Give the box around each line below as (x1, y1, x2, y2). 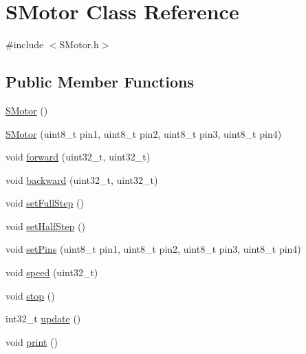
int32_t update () (6, 311, 81, 326)
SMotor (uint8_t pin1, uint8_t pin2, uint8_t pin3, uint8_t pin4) (6, 126, 282, 140)
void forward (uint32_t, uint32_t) (6, 149, 151, 164)
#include (6, 37, 44, 52)
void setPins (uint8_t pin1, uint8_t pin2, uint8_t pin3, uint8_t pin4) (6, 242, 301, 256)
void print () (6, 334, 58, 348)
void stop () (6, 288, 55, 302)
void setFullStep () (6, 196, 84, 210)
